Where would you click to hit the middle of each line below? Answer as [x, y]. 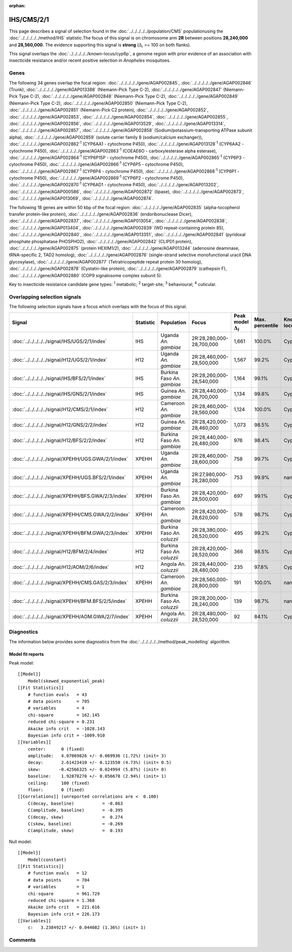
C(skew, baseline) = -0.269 [75, 824]
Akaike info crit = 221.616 [64, 907]
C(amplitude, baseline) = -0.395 [75, 810]
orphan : [17, 6]
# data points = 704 [59, 880]
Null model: [20, 842]
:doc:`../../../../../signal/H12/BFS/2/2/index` [60, 440]
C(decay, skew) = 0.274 [75, 817]
